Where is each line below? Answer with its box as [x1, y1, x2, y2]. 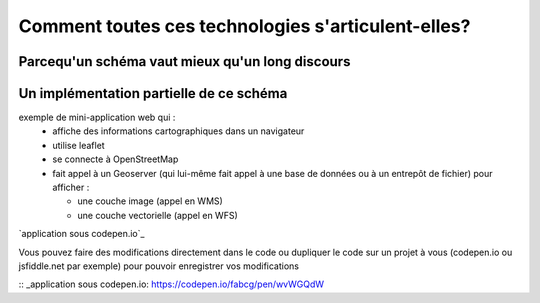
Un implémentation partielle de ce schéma [18, 85, 288, 102]
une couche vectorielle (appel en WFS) [77, 209, 239, 221]
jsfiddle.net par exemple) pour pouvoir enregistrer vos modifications [18, 260, 300, 272]
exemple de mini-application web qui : [18, 111, 176, 124]
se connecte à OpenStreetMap [52, 153, 179, 165]
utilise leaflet [52, 139, 105, 151]
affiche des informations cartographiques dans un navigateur [52, 125, 305, 137]
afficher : [52, 181, 90, 194]
